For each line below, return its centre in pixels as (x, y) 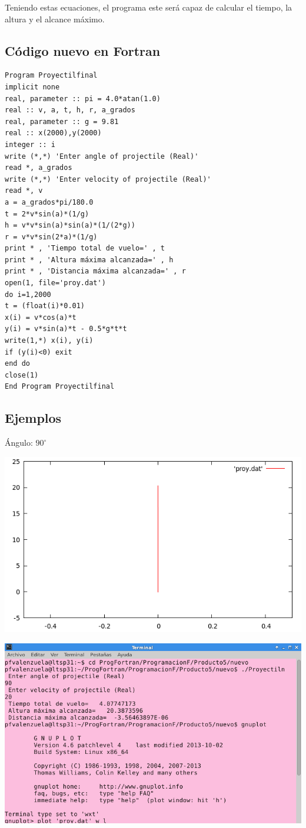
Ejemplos (33, 418)
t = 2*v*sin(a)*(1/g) (47, 214)
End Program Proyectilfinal (60, 387)
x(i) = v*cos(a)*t (41, 317)
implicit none (32, 87)
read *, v (24, 191)
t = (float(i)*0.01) (45, 306)
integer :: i (30, 144)
